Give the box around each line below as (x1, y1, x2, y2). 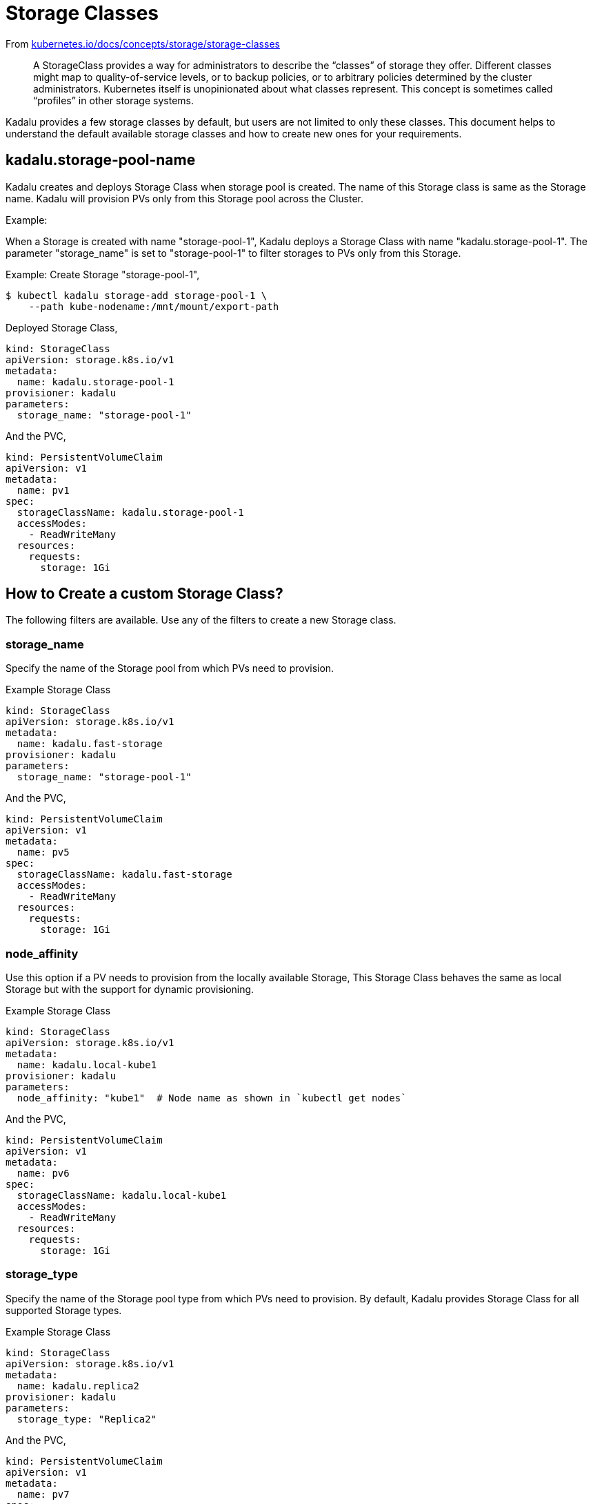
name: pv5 (17, 847, 70, 858)
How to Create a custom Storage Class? (6, 585, 283, 603)
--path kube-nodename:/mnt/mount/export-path (28, 300, 279, 312)
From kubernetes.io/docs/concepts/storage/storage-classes (6, 37, 280, 50)
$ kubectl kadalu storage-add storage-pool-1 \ (6, 289, 268, 301)
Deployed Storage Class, (6, 321, 118, 334)
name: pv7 (17, 1488, 70, 1500)
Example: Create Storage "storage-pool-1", (6, 268, 200, 280)
